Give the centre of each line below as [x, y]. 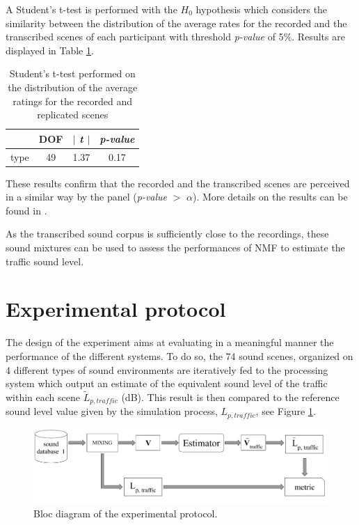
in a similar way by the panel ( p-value [87, 197]
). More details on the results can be [270, 197]
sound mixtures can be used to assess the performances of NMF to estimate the [175, 248]
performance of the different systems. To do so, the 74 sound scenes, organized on [179, 355]
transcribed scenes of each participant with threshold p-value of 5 [145, 37]
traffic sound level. [45, 261]
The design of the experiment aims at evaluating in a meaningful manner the [170, 342]
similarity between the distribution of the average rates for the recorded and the [176, 23]
